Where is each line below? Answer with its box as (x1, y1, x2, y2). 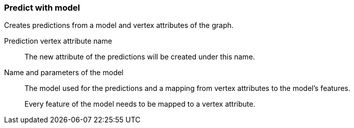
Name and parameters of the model (4, 68, 124, 77)
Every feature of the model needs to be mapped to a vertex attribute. (24, 100, 256, 109)
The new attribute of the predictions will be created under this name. (24, 52, 255, 61)
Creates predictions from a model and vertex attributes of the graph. (4, 21, 234, 30)
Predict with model (4, 3, 80, 13)
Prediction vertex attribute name (4, 37, 112, 46)
